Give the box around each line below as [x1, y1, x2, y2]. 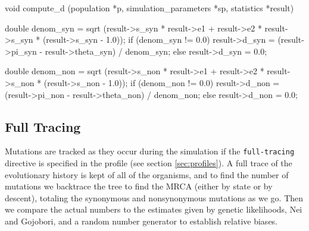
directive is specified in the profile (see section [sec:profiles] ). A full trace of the [5, 157, 292, 169]
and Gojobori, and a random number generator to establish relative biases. [5, 214, 278, 227]
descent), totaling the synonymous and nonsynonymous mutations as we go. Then [5, 191, 304, 204]
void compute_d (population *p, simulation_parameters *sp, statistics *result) [5, 2, 294, 14]
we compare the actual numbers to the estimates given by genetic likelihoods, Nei [5, 203, 302, 216]
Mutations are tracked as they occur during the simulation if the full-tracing [5, 145, 295, 157]
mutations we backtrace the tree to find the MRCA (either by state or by [5, 180, 273, 192]
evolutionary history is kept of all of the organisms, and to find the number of [5, 168, 289, 181]
